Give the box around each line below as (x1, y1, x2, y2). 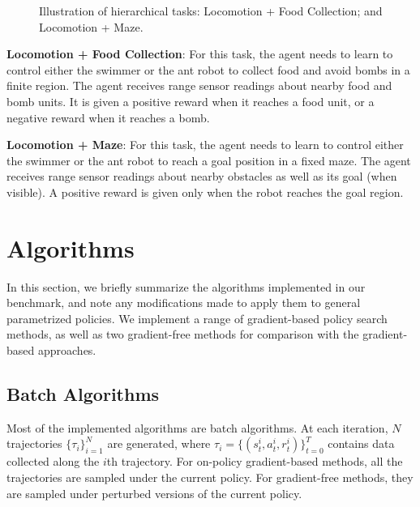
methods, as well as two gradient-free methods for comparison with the (6, 326, 359, 343)
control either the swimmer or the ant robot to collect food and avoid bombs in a (6, 61, 410, 78)
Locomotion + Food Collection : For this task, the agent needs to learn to (6, 45, 393, 62)
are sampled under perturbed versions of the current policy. (6, 484, 302, 501)
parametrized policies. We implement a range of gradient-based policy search (6, 309, 388, 326)
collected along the (6, 453, 100, 470)
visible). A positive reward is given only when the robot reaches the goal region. (6, 183, 404, 200)
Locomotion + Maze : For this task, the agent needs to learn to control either (6, 136, 404, 153)
